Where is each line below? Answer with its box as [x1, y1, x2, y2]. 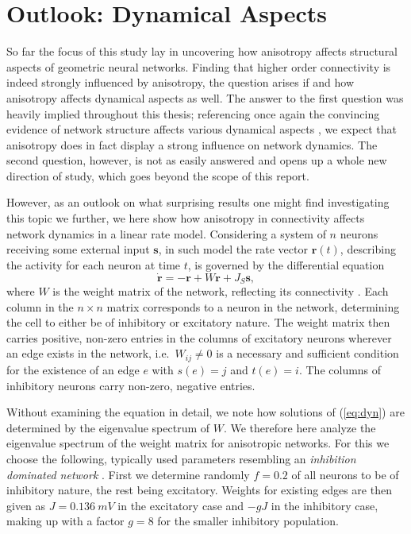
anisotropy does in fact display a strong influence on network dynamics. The [6, 136, 378, 153]
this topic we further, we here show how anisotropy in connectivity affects [6, 210, 365, 226]
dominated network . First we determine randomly [6, 466, 250, 482]
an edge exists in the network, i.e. [6, 345, 170, 362]
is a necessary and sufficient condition [216, 345, 399, 362]
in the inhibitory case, [271, 497, 378, 513]
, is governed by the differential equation [187, 256, 385, 273]
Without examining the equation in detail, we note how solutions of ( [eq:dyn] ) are [6, 404, 405, 420]
